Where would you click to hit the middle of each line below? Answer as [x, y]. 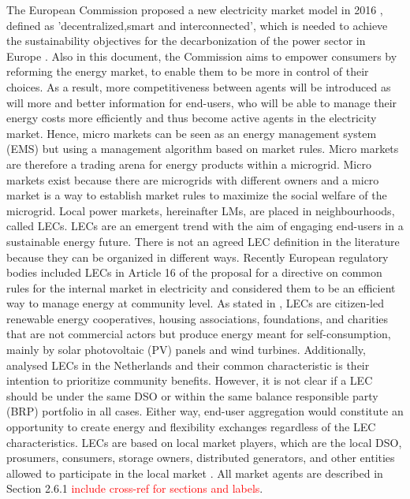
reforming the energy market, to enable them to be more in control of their [188, 71]
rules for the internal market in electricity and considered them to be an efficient [201, 287]
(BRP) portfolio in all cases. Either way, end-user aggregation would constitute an [205, 411]
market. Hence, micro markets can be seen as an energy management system [192, 133]
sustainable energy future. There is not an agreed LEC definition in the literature [203, 241]
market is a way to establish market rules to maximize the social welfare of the [197, 195]
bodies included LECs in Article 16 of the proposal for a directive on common [194, 272]
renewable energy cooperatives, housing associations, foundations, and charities [198, 318]
